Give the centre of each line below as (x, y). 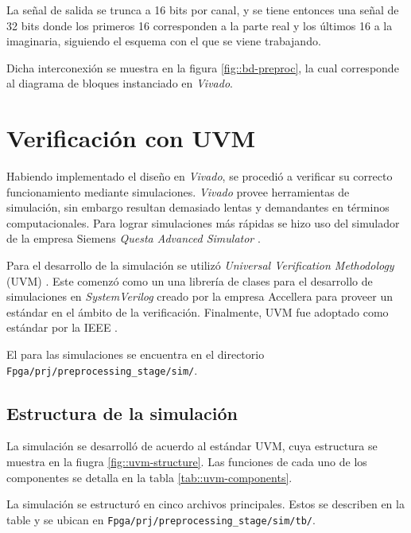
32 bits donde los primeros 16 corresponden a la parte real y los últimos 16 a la (200, 25)
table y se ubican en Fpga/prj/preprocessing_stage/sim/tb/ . (161, 519)
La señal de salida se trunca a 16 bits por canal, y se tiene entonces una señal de (203, 10)
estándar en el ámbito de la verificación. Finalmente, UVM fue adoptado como (198, 311)
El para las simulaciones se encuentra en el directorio (136, 354)
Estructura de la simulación (122, 412)
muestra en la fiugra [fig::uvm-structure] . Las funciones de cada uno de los (187, 462)
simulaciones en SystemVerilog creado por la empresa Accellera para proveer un (200, 296)
